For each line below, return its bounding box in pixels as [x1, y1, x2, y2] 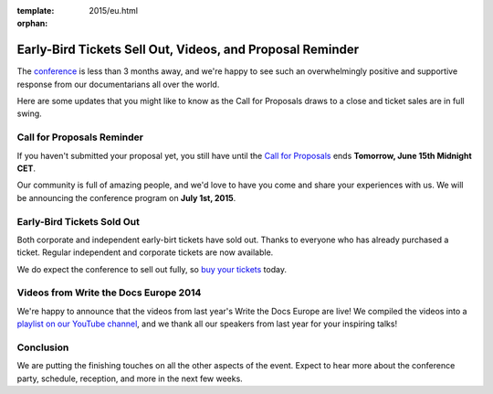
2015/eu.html [89, 5, 139, 16]
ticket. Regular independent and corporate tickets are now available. [16, 247, 274, 258]
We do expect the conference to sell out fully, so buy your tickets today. [16, 263, 288, 274]
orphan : [16, 18, 48, 29]
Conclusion [16, 341, 69, 354]
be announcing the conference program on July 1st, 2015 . [16, 192, 236, 203]
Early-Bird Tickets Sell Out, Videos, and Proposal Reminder [16, 42, 360, 58]
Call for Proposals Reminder [16, 131, 143, 144]
